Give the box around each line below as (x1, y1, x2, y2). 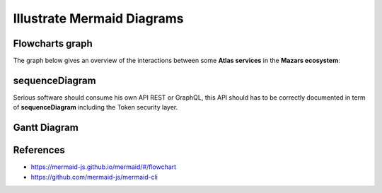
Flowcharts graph (13, 37, 93, 49)
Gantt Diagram (13, 122, 79, 134)
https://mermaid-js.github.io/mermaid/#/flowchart (30, 163, 177, 171)
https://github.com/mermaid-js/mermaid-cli (30, 172, 158, 181)
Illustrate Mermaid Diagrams (13, 11, 184, 26)
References (13, 144, 65, 156)
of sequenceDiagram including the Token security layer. (13, 103, 178, 112)
